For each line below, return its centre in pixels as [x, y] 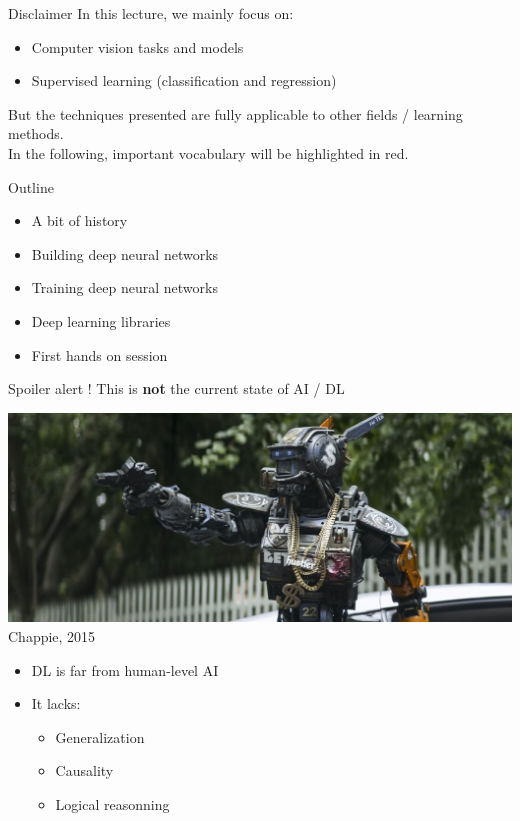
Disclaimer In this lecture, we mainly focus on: [151, 13]
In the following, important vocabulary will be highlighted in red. [208, 152]
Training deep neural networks [124, 287]
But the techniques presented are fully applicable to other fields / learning [235, 113]
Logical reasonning [112, 803]
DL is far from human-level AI [125, 669]
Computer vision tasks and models [137, 46]
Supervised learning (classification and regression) [184, 80]
